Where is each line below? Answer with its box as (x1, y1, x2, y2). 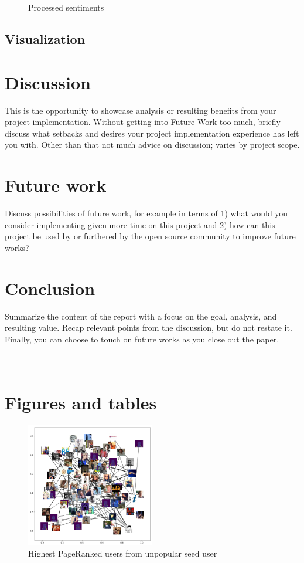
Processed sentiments (28, 1, 104, 13)
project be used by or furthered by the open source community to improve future (5, 230, 296, 242)
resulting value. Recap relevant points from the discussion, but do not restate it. (5, 321, 292, 334)
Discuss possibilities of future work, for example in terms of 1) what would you (5, 207, 288, 219)
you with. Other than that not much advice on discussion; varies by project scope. (5, 138, 300, 151)
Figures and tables (5, 390, 157, 414)
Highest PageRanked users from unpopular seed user (28, 547, 217, 559)
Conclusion (5, 276, 95, 300)
